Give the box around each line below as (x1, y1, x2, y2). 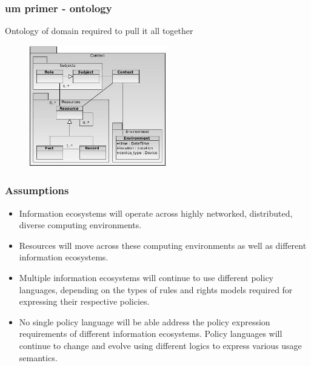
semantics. (19, 351, 58, 364)
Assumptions (5, 183, 69, 198)
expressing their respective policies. (19, 295, 150, 308)
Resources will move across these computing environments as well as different (19, 239, 307, 251)
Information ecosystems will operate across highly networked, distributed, (19, 206, 293, 219)
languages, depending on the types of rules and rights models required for (19, 283, 293, 296)
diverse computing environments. (19, 219, 142, 231)
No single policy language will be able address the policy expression (19, 315, 270, 328)
